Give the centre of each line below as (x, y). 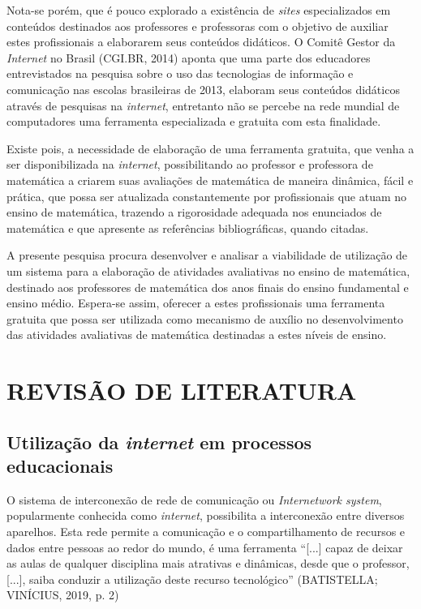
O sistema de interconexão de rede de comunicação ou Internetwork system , (194, 499)
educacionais (60, 466)
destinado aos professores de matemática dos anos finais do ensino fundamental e (208, 287)
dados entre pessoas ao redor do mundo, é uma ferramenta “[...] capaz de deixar (205, 547)
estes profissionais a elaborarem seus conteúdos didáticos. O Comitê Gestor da (201, 42)
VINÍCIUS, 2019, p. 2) (63, 595)
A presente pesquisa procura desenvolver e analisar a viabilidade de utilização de (207, 255)
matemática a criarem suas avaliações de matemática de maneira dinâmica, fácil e (210, 180)
